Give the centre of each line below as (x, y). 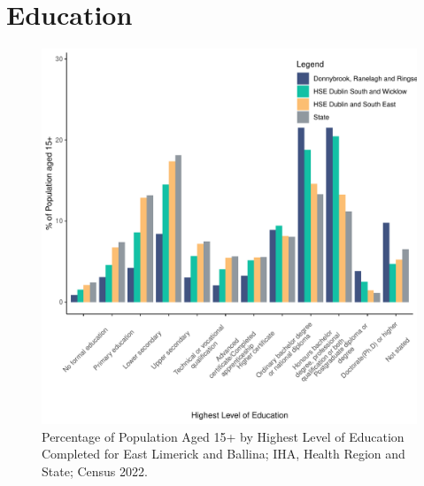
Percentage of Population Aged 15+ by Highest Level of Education (223, 436)
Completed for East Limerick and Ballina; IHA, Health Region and (224, 454)
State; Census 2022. (95, 471)
